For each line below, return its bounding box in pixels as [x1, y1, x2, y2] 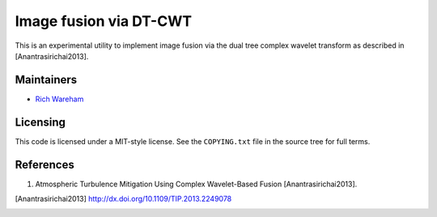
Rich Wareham [35, 94, 84, 104]
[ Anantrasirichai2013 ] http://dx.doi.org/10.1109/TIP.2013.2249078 [15, 194, 232, 204]
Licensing [15, 115, 66, 129]
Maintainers [15, 73, 78, 87]
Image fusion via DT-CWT [15, 12, 193, 30]
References [15, 158, 74, 172]
